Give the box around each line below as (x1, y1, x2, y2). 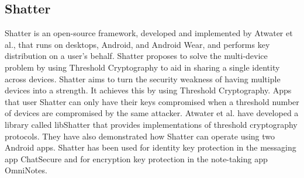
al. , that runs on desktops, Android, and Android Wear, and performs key (5, 38, 270, 50)
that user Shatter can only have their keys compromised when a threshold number (5, 95, 299, 107)
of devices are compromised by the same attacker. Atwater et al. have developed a (5, 107, 299, 119)
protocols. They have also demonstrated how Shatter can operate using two (5, 130, 275, 142)
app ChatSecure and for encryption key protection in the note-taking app (5, 152, 268, 165)
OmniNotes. (5, 164, 47, 176)
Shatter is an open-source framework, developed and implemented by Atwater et (5, 27, 293, 39)
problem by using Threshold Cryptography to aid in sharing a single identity (5, 61, 280, 73)
